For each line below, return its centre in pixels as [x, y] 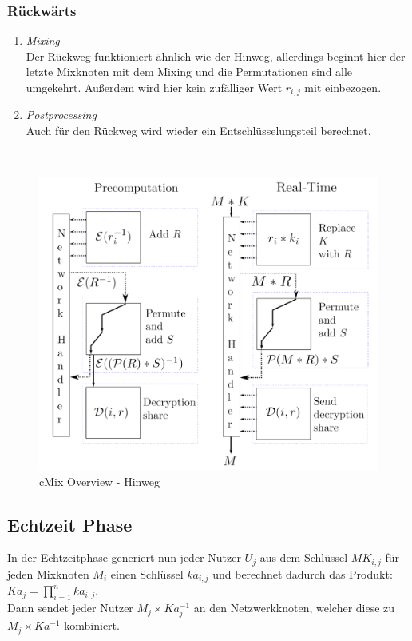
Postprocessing [61, 115]
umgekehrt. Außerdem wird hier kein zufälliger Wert [154, 87]
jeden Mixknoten [48, 573]
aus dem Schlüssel [304, 557]
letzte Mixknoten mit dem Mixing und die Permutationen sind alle [189, 72]
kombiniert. [92, 625]
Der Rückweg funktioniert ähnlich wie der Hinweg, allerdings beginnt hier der [216, 56]
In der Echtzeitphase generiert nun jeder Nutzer [124, 557]
